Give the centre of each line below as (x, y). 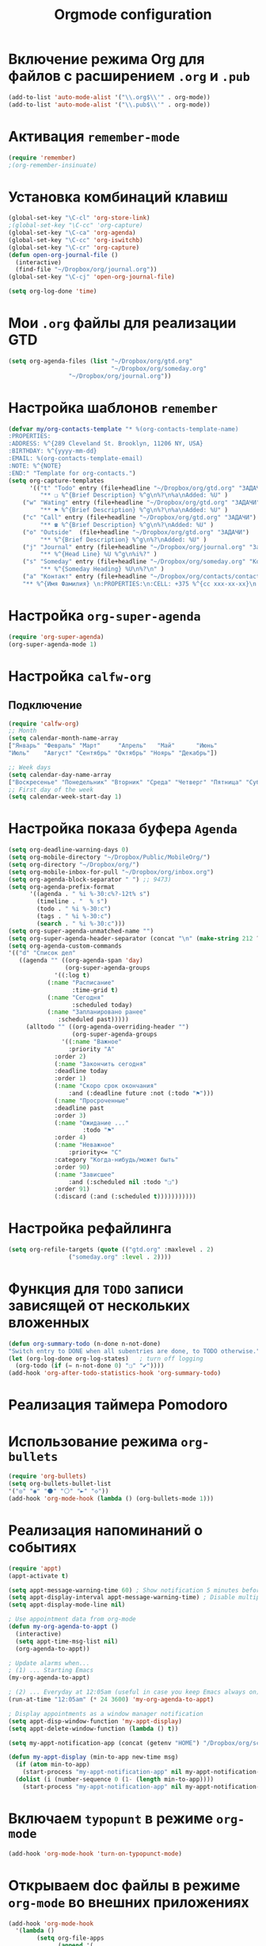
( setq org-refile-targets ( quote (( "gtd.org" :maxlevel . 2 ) (111, 1250)
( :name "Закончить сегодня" (101, 1064)
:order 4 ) (70, 1138)
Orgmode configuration (133, 15)
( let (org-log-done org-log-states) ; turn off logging (106, 1359)
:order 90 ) (72, 1167)
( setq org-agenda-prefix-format (61, 886)
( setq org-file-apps (70, 1938)
